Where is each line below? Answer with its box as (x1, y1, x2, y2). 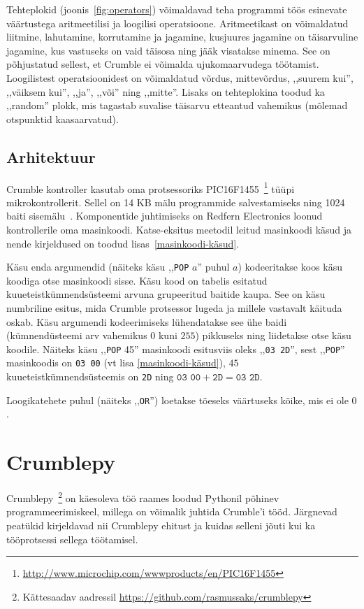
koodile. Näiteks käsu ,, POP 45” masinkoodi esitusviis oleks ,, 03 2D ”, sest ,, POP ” (6, 341, 345, 356)
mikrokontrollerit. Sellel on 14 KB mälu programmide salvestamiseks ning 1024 (6, 194, 345, 209)
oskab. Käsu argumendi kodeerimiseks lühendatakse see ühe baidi (6, 314, 287, 329)
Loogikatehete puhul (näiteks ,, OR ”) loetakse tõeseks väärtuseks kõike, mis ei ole (6, 392, 349, 407)
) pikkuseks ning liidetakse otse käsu (195, 328, 351, 343)
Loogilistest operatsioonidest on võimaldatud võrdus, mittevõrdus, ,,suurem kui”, (6, 70, 354, 85)
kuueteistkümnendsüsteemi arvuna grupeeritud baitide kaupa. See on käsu (6, 287, 326, 301)
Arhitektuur (6, 145, 96, 167)
